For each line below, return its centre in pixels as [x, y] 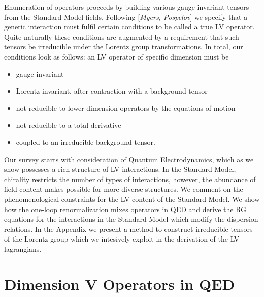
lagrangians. [23, 248]
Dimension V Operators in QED [120, 284]
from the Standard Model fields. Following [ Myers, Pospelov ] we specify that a [126, 17]
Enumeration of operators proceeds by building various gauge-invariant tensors [127, 7]
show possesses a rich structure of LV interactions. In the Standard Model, [120, 169]
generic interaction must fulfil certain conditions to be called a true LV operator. [129, 27]
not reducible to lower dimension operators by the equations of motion [126, 108]
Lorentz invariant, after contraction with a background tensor [112, 91]
